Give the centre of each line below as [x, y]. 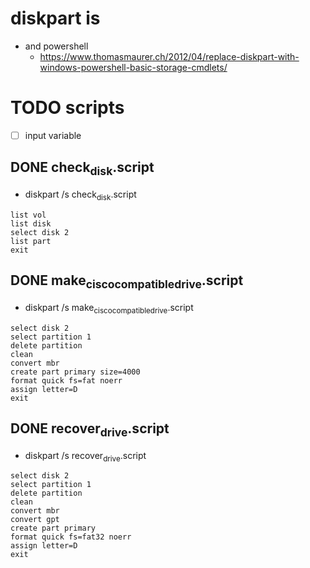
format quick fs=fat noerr [66, 380]
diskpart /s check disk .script [80, 195]
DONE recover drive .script [90, 430]
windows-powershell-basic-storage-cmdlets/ [133, 67]
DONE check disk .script [82, 169]
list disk [31, 223]
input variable [53, 135]
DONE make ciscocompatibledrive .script [127, 282]
